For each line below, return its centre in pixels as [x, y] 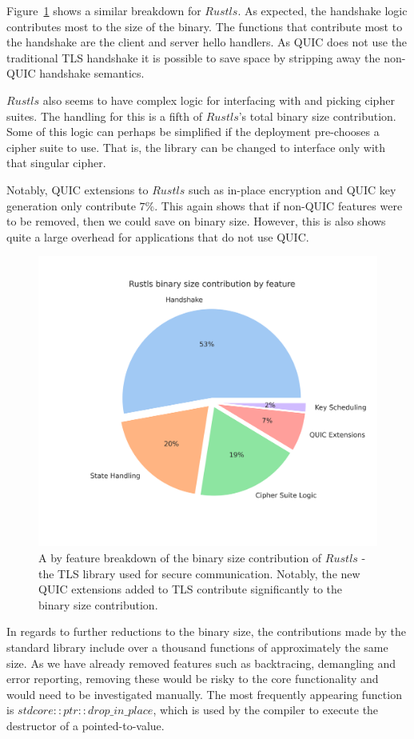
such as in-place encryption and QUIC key [292, 189]
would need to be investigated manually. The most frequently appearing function [204, 694]
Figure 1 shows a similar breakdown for [104, 10]
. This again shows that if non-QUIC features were [279, 205]
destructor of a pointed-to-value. [86, 725]
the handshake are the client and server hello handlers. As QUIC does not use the [207, 42]
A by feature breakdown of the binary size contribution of [180, 558]
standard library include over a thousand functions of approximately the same [197, 647]
